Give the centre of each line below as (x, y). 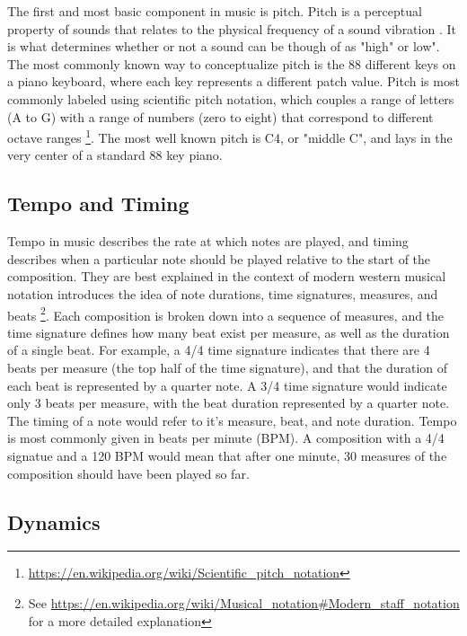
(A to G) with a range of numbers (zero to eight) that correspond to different (220, 116)
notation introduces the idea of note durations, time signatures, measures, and (223, 293)
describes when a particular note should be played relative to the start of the (219, 258)
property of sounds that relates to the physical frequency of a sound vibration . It (232, 28)
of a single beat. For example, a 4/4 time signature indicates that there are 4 (219, 350)
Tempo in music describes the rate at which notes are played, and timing (208, 241)
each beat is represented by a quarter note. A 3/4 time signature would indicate (227, 385)
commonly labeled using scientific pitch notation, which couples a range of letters (231, 98)
